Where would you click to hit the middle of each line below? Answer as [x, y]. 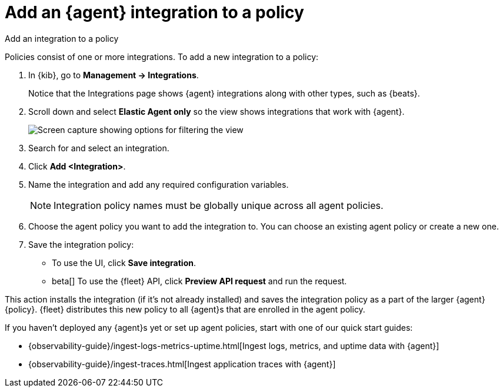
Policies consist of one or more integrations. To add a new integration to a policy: [162, 57]
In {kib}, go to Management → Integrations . [114, 75]
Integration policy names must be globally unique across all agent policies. [219, 205]
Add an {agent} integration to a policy [154, 12]
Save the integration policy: [81, 244]
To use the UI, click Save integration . [124, 263]
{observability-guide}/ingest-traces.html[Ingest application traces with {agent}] [182, 364]
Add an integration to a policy [62, 38]
